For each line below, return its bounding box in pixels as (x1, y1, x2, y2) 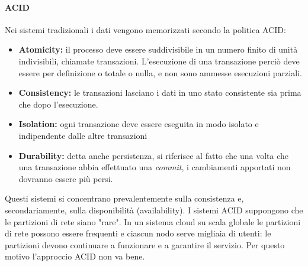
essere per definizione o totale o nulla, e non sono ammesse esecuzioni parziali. (18, 66, 302, 79)
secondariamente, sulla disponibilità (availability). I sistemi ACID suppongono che (5, 203, 303, 216)
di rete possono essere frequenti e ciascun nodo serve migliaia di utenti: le (5, 227, 271, 239)
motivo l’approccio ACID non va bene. (5, 250, 145, 262)
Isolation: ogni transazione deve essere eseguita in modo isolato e (18, 118, 259, 130)
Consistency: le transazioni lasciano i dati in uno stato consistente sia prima (18, 86, 301, 99)
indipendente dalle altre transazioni (18, 129, 147, 141)
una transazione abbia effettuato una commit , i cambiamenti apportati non (18, 161, 291, 173)
